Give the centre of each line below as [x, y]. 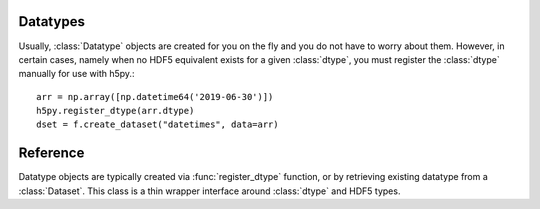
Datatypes [51, 21]
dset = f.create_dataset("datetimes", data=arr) [157, 124]
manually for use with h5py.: [76, 74]
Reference [51, 153]
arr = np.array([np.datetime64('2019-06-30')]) [155, 96]
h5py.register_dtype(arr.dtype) [115, 111]
